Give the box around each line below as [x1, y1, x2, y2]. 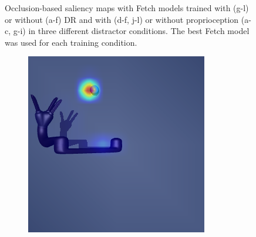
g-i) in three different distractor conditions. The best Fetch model [13, 25, 250, 37]
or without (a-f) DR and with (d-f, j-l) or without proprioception [5, 13, 239, 25]
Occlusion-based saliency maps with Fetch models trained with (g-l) [5, 2, 249, 13]
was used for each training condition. [5, 36, 137, 48]
